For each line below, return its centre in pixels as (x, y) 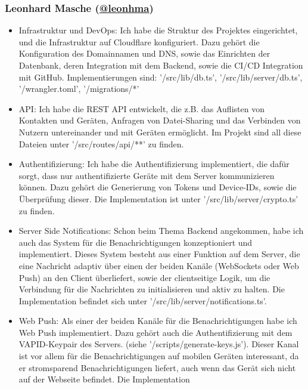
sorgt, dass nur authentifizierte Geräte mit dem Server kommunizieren (147, 175)
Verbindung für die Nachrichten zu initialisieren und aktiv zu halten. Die (152, 289)
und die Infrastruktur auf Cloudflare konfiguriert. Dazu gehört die (139, 41)
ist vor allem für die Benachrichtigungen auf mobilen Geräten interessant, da (159, 356)
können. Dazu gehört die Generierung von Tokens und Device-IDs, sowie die (158, 187)
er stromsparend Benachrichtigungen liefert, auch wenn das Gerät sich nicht (157, 367)
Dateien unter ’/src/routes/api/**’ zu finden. (101, 143)
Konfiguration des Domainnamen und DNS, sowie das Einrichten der (144, 53)
